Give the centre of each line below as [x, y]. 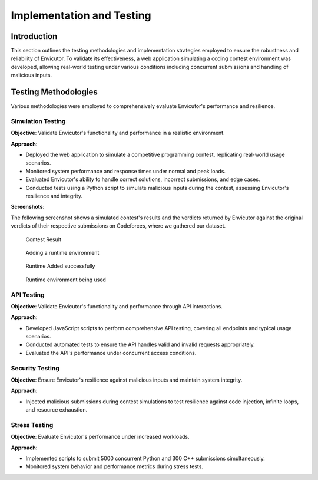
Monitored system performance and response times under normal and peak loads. [126, 171]
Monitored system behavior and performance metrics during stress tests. [114, 466]
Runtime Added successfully [60, 266]
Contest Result [44, 239]
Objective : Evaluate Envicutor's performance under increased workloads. [100, 437]
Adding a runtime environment [62, 252]
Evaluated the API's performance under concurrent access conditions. [111, 353]
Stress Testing [32, 425]
